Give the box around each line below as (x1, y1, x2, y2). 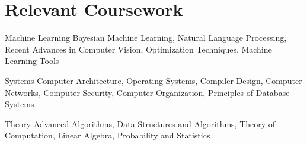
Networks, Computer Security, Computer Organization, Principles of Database (5, 86, 290, 98)
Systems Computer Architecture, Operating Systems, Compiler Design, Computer (5, 74, 302, 86)
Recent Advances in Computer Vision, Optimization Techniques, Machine (5, 43, 272, 55)
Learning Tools (5, 54, 59, 67)
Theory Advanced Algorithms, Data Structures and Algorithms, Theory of (5, 117, 276, 130)
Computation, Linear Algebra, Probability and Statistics (5, 129, 210, 141)
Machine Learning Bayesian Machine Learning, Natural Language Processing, (5, 31, 287, 44)
